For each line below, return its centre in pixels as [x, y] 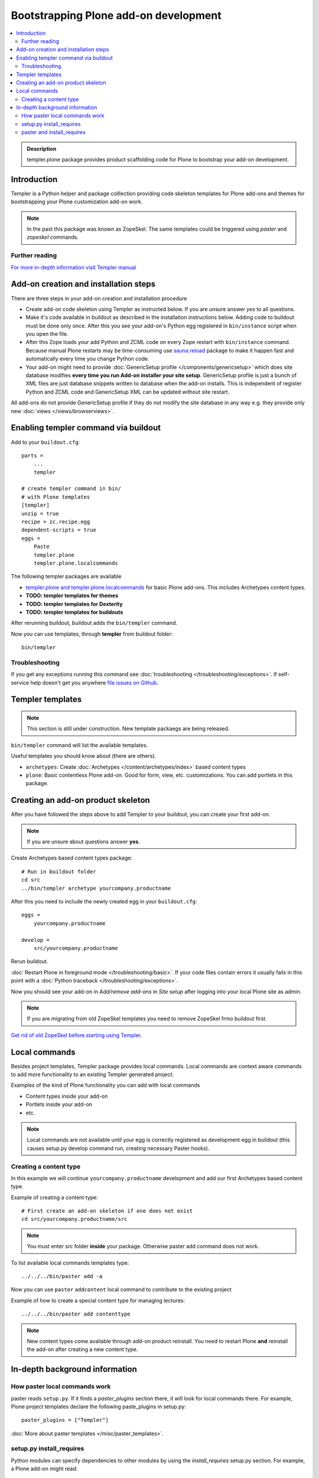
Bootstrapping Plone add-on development [116, 15]
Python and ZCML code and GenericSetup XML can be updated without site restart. [128, 392]
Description [42, 148]
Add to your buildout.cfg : [45, 442]
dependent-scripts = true [59, 530]
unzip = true [40, 513]
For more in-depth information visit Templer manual [74, 267]
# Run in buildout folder [59, 871]
